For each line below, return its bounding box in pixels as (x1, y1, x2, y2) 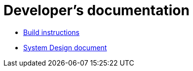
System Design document (23, 43, 107, 52)
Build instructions (23, 28, 79, 36)
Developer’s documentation (3, 2, 190, 19)
